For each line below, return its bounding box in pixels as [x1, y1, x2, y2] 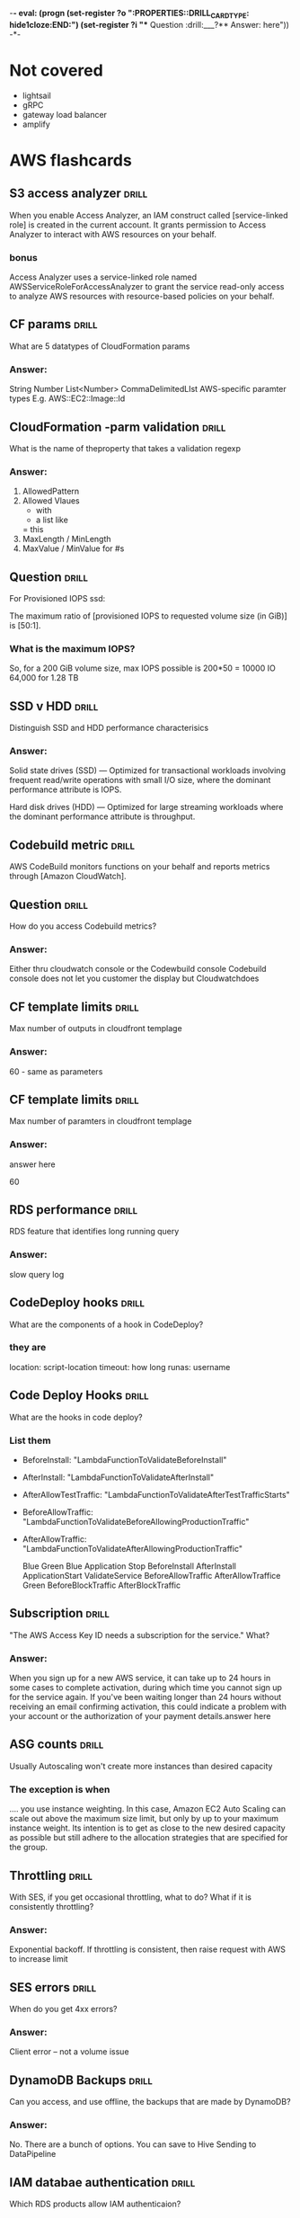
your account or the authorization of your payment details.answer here [9, 1711, 271, 1722]
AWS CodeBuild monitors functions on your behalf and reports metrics [9, 861, 270, 872]
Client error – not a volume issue [9, 2046, 129, 2057]
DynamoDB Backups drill [9, 2072, 153, 2088]
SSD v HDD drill [9, 699, 99, 714]
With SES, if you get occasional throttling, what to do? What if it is [9, 1892, 251, 1902]
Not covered [9, 60, 103, 80]
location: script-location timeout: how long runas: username [9, 1361, 231, 1372]
